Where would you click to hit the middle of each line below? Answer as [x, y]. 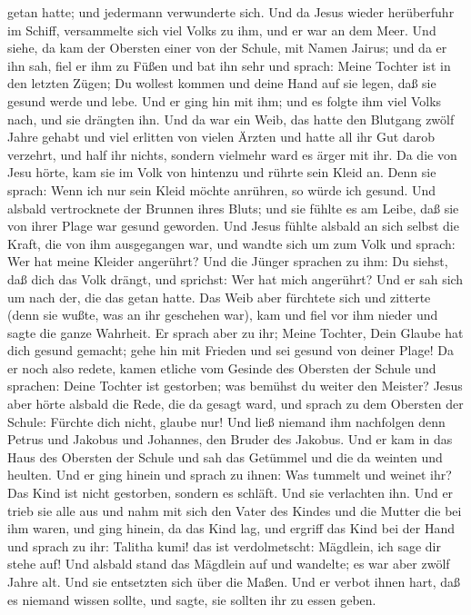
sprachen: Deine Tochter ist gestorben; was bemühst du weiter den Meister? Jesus [235, 386]
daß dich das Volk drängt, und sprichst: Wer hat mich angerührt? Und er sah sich [235, 278]
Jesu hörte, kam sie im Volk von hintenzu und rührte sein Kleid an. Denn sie [222, 172]
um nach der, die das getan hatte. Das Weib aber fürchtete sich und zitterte [219, 297]
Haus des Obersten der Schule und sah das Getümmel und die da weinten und [225, 456]
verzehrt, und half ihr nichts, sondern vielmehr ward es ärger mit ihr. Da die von [232, 154]
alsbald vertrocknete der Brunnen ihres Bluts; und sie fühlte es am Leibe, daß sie [233, 208]
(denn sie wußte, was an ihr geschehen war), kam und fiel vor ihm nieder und [223, 315]
